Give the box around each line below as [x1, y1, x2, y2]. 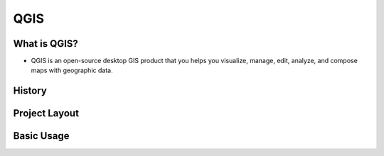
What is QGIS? [13, 38, 78, 50]
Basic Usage [13, 130, 70, 142]
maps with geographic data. [31, 66, 113, 74]
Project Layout [13, 107, 80, 120]
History [13, 85, 48, 97]
